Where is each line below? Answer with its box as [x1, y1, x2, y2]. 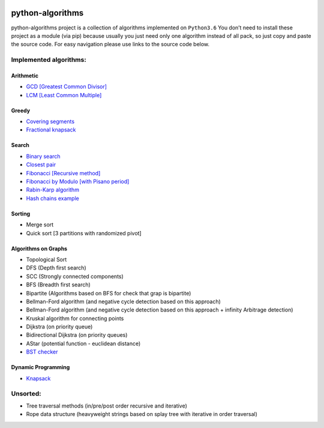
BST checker [26, 348, 58, 355]
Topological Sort [26, 256, 67, 263]
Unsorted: [11, 390, 41, 398]
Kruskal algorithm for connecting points [26, 315, 124, 322]
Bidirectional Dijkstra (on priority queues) [26, 331, 128, 339]
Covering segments [26, 118, 75, 125]
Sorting [11, 210, 31, 217]
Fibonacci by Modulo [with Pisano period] [26, 178, 130, 185]
